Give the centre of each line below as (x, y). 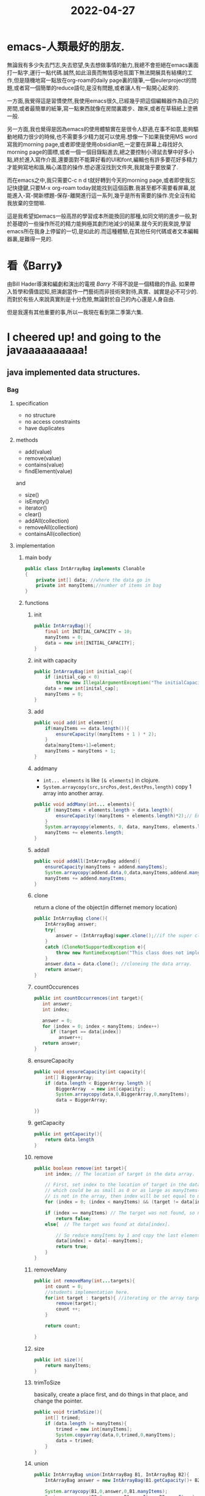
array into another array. (73, 793)
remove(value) (43, 458)
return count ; (63, 1326)
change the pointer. (58, 1401)
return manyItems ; (68, 1365)
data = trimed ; (75, 1440)
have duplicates (45, 428)
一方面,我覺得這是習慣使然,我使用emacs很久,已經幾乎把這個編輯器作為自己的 (103, 101)
